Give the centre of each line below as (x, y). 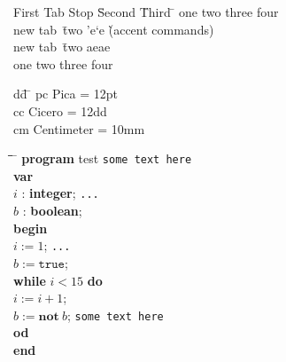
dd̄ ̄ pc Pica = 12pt (66, 94)
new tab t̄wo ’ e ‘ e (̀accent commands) (114, 29)
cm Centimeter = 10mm (79, 128)
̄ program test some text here (103, 158)
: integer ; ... (60, 193)
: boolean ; (52, 211)
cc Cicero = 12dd (60, 110)
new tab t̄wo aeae (62, 47)
